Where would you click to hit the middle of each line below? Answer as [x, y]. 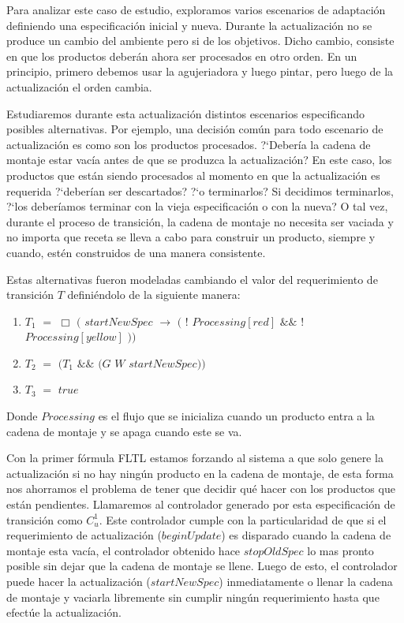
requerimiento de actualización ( [84, 535]
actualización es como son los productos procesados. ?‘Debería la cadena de [189, 144]
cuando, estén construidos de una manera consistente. [136, 252]
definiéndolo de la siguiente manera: [154, 295]
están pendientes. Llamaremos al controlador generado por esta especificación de [201, 504]
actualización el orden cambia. [79, 86]
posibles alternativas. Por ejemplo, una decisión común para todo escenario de [195, 129]
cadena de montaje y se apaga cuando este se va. [124, 431]
